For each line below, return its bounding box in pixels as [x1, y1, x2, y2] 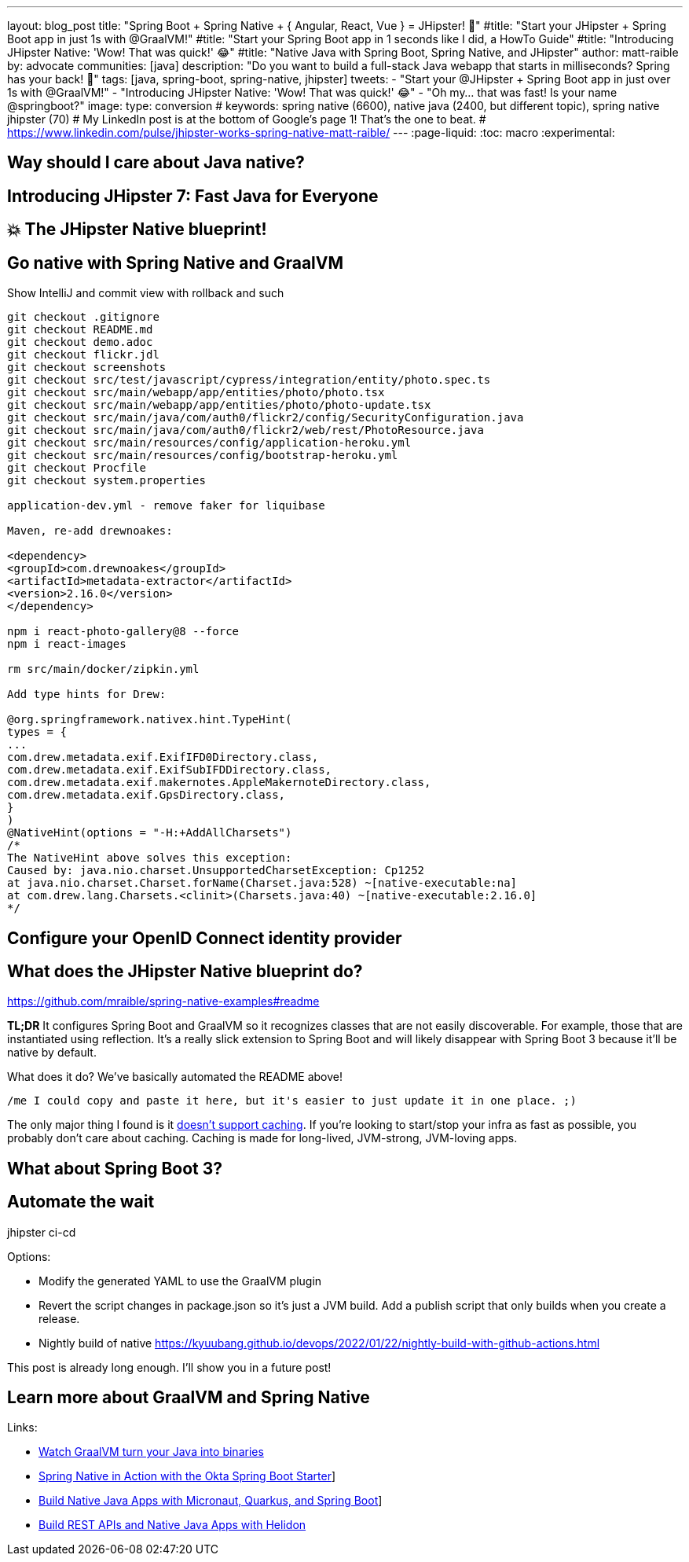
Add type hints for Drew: [7, 688, 167, 701]
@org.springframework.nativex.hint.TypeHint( [7, 713, 292, 726]
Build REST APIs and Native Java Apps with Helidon [38, 1518, 306, 1532]
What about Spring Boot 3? [7, 1158, 223, 1178]
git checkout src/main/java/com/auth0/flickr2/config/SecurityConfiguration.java [7, 411, 524, 424]
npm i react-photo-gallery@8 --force [7, 625, 240, 638]
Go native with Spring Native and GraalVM [7, 252, 344, 273]
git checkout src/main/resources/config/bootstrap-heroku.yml [7, 449, 398, 462]
